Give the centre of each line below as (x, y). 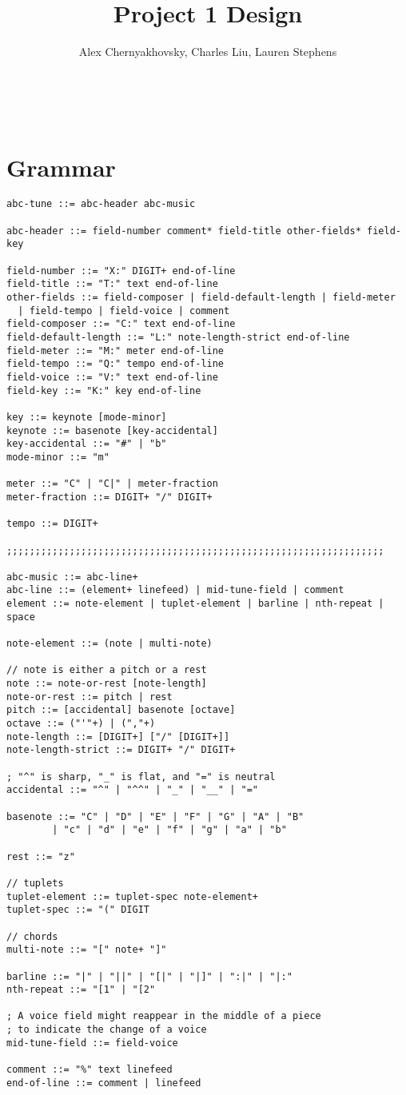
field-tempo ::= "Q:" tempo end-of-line (115, 364)
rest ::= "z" (41, 856)
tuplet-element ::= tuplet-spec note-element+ (132, 896)
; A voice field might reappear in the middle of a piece (164, 1016)
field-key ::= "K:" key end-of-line (104, 390)
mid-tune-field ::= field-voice (92, 1043)
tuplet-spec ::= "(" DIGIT (78, 910)
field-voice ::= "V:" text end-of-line (112, 377)
